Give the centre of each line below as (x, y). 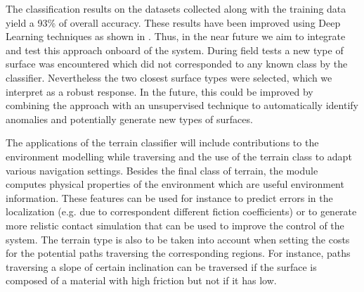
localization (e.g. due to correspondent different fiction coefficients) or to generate (181, 211)
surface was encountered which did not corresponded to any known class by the (177, 64)
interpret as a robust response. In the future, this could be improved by (160, 91)
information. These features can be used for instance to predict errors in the (169, 197)
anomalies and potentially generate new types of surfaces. (129, 119)
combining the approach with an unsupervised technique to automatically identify (182, 105)
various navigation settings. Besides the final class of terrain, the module (162, 170)
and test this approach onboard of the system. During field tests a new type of (175, 50)
